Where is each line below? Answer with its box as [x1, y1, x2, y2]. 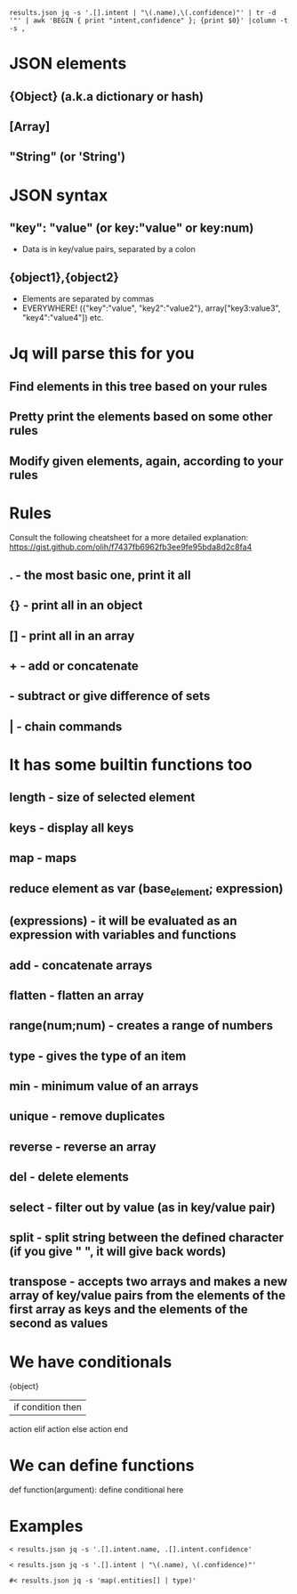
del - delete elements [9, 1169, 129, 1184]
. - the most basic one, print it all [9, 567, 191, 582]
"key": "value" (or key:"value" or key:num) [9, 220, 254, 235]
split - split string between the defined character [9, 1230, 285, 1246]
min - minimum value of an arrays [9, 1078, 199, 1094]
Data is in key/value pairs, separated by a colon [21, 244, 196, 255]
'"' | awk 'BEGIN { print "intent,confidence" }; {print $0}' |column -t [9, 16, 289, 25]
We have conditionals [9, 1352, 173, 1371]
